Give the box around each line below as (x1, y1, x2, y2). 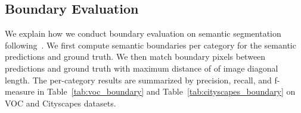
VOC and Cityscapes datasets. (5, 96, 116, 109)
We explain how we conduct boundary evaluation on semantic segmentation (5, 27, 281, 40)
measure (5, 85, 35, 98)
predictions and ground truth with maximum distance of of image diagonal (5, 62, 278, 74)
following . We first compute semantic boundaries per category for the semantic (5, 38, 296, 51)
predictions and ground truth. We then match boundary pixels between (5, 50, 266, 63)
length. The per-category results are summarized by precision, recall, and (5, 73, 272, 86)
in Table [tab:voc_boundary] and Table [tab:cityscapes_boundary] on (37, 85, 296, 98)
